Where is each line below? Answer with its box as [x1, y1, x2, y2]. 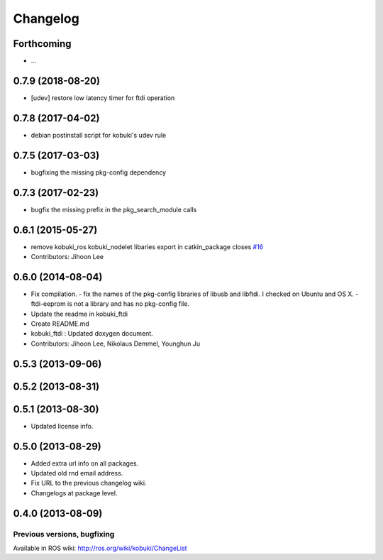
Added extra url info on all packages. [30, 459, 139, 468]
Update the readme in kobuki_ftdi [30, 309, 128, 318]
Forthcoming [13, 38, 72, 50]
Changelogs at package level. [30, 488, 118, 497]
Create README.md [30, 319, 90, 328]
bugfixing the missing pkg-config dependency [30, 168, 167, 177]
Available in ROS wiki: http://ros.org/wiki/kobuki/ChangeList [13, 544, 187, 553]
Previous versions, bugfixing [13, 529, 115, 539]
